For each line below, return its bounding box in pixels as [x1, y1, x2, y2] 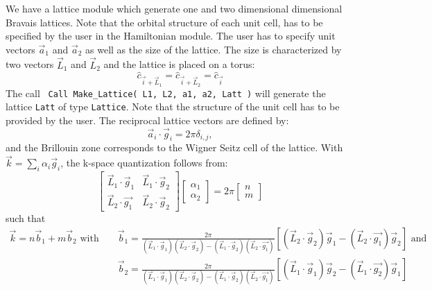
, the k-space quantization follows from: [60, 155, 228, 170]
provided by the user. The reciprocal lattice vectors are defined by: [6, 112, 289, 127]
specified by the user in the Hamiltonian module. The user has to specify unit [6, 28, 336, 43]
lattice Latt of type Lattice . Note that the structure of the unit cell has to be [6, 99, 340, 114]
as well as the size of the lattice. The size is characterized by [85, 42, 342, 56]
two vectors [6, 57, 54, 71]
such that [6, 211, 46, 225]
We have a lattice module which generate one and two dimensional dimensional [6, 1, 343, 15]
